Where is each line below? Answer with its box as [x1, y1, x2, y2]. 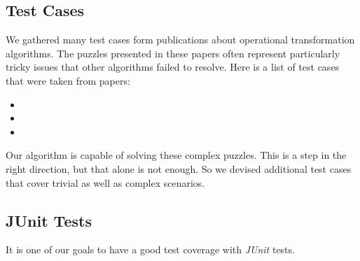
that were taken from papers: [6, 73, 130, 87]
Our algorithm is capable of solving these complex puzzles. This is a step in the [6, 148, 347, 162]
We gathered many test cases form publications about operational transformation [6, 32, 355, 47]
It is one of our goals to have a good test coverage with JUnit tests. [6, 242, 295, 257]
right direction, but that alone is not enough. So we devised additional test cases [6, 161, 352, 176]
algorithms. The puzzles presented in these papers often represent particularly [6, 45, 340, 60]
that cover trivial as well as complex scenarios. [6, 175, 205, 190]
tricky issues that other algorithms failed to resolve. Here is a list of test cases [6, 59, 340, 74]
